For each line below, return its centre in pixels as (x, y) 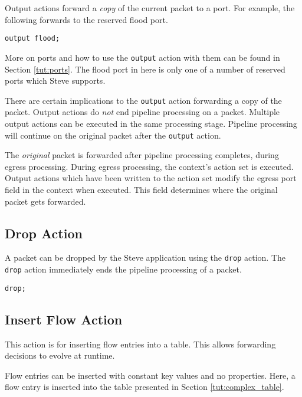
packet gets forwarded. (45, 201)
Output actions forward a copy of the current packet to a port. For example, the (150, 8)
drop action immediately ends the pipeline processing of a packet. (123, 269)
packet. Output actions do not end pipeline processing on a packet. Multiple (142, 112)
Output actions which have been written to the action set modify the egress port (151, 178)
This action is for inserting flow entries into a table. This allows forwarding (140, 344)
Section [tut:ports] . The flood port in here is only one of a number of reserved (145, 69)
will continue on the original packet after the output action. (113, 135)
